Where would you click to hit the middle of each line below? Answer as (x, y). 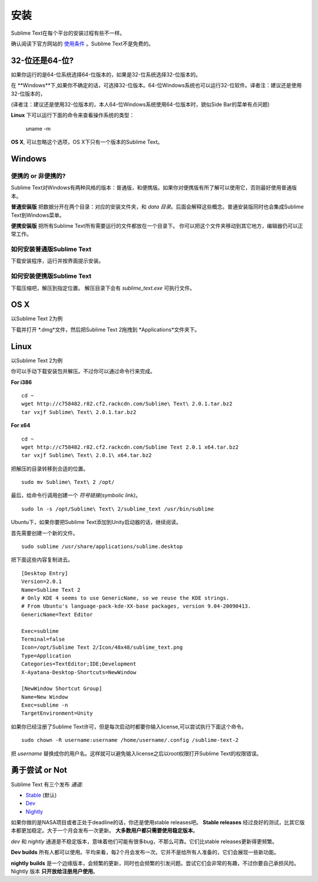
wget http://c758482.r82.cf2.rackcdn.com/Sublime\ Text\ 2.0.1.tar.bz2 (127, 404)
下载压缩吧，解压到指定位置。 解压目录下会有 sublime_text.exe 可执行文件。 (103, 288)
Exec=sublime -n (45, 705)
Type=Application (46, 656)
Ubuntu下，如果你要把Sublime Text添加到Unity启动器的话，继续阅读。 (96, 522)
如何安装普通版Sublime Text (51, 249)
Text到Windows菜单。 (38, 215)
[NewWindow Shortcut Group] (62, 689)
